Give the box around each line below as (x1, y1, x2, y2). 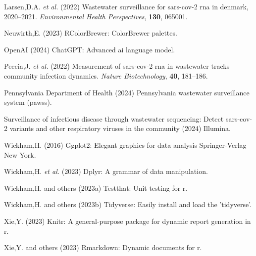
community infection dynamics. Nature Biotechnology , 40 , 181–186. (4, 70, 208, 81)
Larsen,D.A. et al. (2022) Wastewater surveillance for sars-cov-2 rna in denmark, (4, 1, 249, 11)
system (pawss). (4, 97, 52, 107)
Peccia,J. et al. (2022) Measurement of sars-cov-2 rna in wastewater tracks (4, 61, 230, 71)
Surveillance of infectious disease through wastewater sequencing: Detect (4, 113, 224, 124)
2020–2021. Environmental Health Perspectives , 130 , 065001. (4, 11, 188, 21)
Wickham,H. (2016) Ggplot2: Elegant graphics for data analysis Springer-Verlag (4, 139, 247, 150)
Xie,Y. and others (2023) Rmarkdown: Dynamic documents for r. (4, 242, 202, 253)
